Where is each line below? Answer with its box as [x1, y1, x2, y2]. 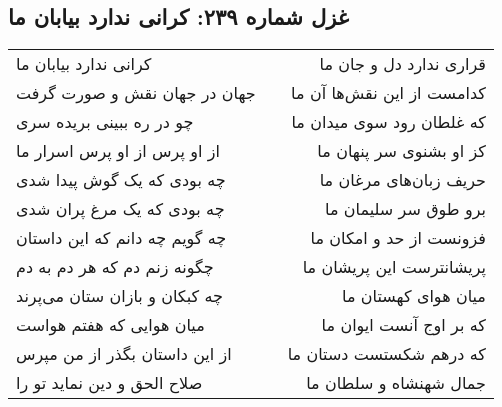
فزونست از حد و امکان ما [310, 226, 486, 250]
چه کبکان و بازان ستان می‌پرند [16, 284, 223, 308]
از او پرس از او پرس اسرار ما [16, 139, 220, 163]
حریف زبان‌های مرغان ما [319, 168, 486, 192]
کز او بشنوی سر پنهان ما [317, 139, 486, 163]
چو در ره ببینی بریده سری [16, 110, 194, 134]
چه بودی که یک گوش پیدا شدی [16, 168, 226, 192]
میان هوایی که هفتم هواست [16, 313, 205, 337]
